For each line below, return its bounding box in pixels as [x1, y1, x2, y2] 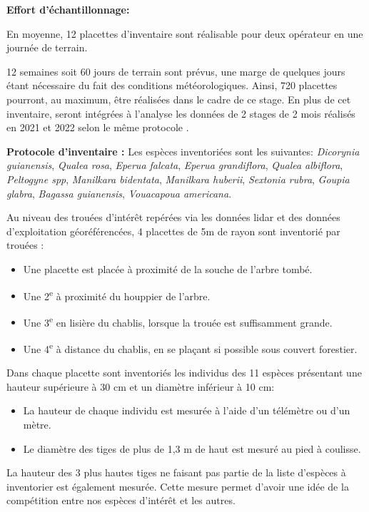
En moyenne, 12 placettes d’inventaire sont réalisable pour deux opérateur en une [6, 26, 363, 41]
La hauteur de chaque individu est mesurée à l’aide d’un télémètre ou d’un [23, 403, 350, 418]
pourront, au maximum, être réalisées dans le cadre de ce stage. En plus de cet [6, 91, 351, 106]
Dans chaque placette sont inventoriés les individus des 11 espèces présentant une [6, 365, 362, 380]
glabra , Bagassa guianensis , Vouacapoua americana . [6, 185, 232, 200]
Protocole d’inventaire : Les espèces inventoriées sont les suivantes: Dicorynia [6, 143, 360, 158]
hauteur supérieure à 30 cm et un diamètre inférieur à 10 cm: [6, 379, 275, 394]
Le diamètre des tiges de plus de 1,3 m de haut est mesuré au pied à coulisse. [23, 441, 361, 456]
